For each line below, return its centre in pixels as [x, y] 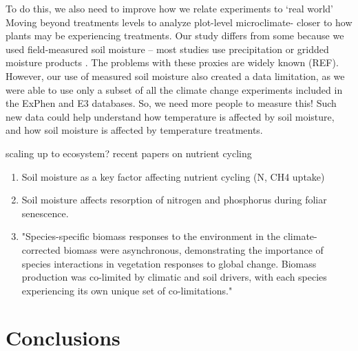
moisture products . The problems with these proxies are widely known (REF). [172, 62]
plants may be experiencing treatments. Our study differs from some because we [175, 36]
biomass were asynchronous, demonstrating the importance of [193, 249]
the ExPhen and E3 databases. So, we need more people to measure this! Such [171, 103]
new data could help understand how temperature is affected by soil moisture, [170, 116]
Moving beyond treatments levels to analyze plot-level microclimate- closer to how [179, 22]
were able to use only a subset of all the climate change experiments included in [174, 89]
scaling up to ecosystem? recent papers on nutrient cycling [129, 153]
